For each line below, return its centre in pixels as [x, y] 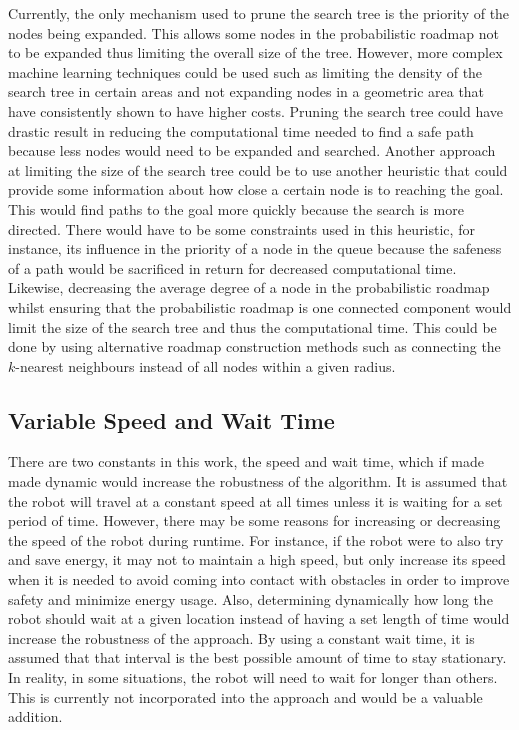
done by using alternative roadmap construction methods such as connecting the [254, 346]
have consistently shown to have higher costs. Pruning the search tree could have [256, 110]
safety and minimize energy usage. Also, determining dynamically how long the [250, 598]
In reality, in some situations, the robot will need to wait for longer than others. [253, 677]
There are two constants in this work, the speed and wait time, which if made [246, 461]
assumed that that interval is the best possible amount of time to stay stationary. [257, 657]
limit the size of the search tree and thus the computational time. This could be [252, 326]
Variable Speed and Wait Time [171, 419]
